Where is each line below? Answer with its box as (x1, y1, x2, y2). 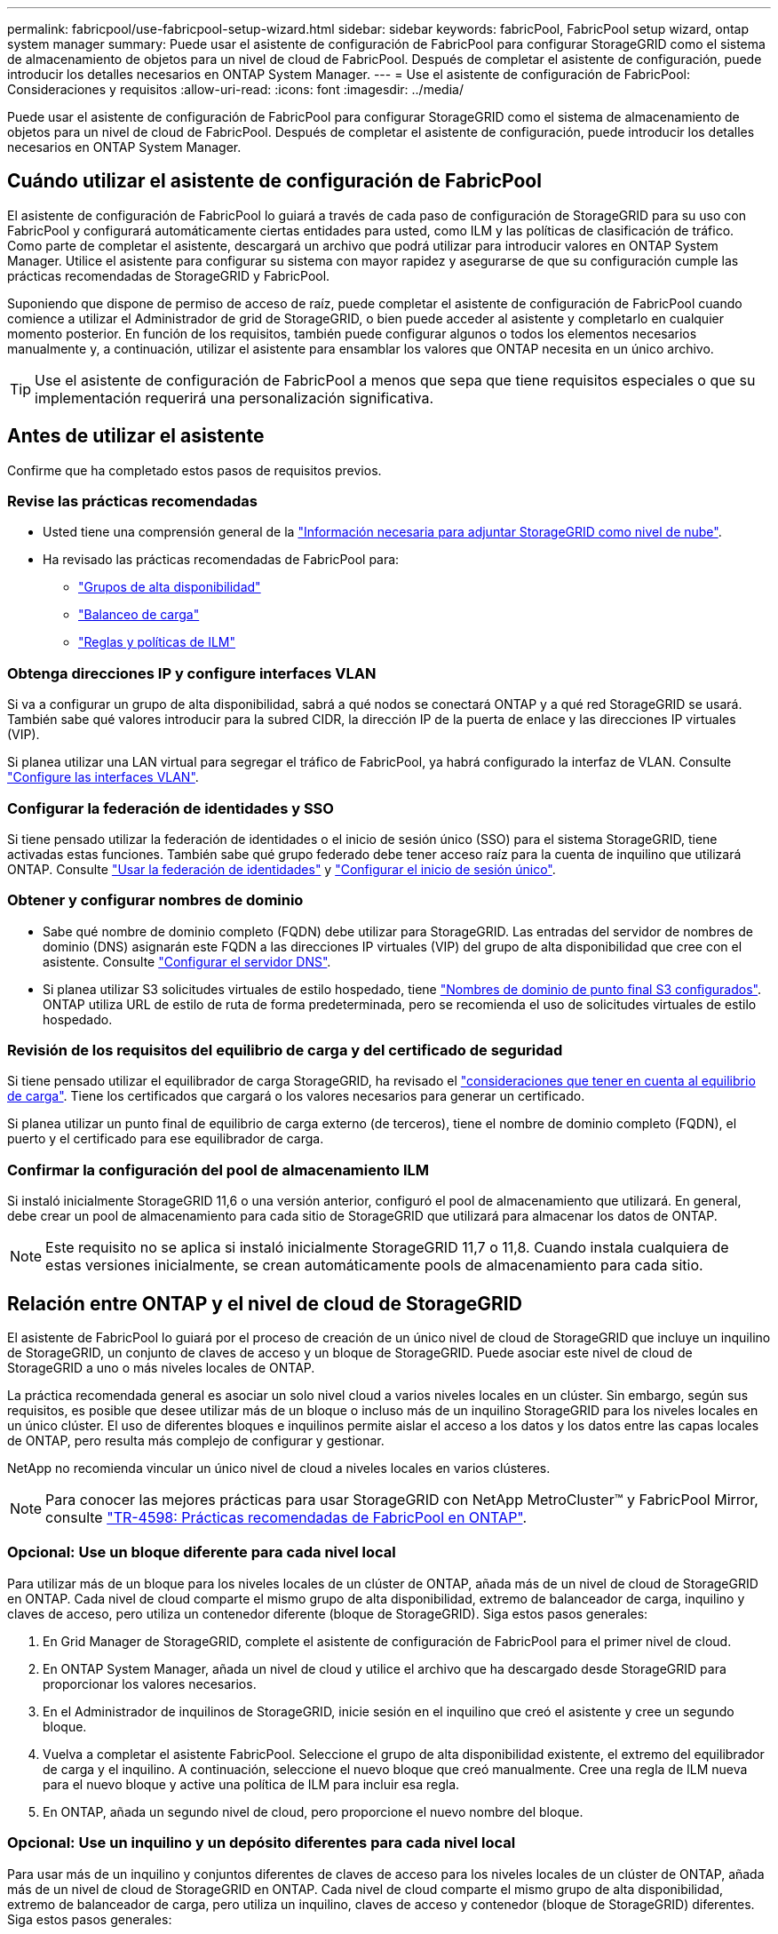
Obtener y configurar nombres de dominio (7, 891, 304, 910)
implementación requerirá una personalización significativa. (35, 388, 434, 407)
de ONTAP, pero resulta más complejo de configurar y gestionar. (7, 1433, 385, 1449)
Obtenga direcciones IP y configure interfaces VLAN (7, 664, 377, 682)
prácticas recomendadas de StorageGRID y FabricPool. (7, 267, 330, 283)
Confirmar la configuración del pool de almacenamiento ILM (7, 1160, 429, 1179)
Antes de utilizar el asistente (7, 425, 265, 448)
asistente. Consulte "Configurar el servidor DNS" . (43, 953, 331, 969)
